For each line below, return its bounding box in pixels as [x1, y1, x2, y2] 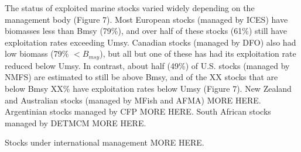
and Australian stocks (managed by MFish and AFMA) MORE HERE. [5, 94, 261, 106]
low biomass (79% [5, 47, 69, 60]
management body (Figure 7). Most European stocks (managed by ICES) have [5, 13, 288, 25]
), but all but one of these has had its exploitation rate [100, 47, 296, 60]
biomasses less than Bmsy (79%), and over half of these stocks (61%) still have [5, 25, 287, 37]
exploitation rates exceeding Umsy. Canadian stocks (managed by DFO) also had [5, 36, 296, 48]
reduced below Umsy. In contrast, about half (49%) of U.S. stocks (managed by [5, 59, 290, 71]
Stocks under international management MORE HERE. [5, 136, 204, 148]
